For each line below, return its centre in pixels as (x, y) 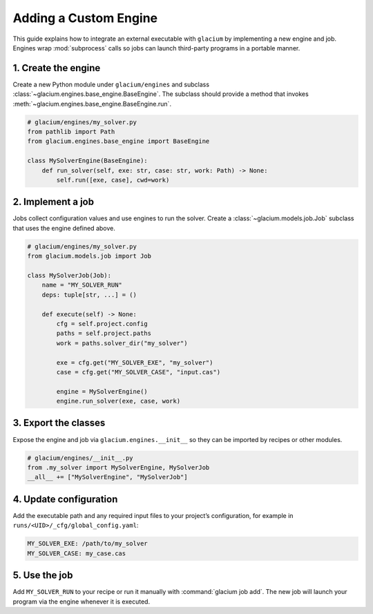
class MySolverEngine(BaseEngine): (87, 161)
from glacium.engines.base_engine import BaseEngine (118, 141)
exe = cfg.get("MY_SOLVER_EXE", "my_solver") (135, 362)
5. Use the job (43, 576)
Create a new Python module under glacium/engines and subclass (111, 84)
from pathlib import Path (71, 132)
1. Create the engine (57, 68)
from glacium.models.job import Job (89, 256)
